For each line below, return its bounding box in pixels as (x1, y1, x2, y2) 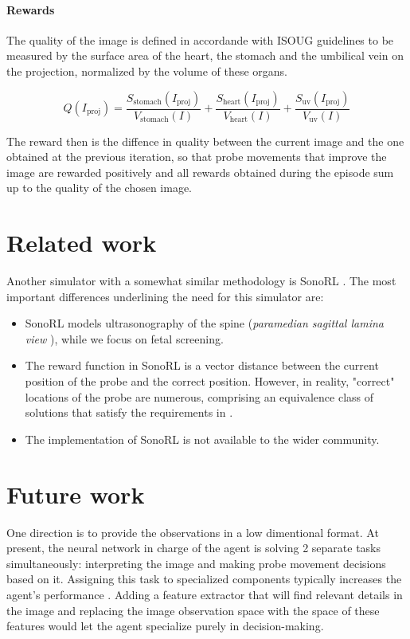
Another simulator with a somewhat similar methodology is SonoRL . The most (6, 272, 396, 289)
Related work (6, 226, 157, 259)
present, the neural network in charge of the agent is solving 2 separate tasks (6, 539, 381, 556)
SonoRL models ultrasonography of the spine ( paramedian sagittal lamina (25, 315, 384, 331)
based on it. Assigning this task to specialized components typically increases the (6, 570, 402, 587)
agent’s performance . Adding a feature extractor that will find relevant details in (6, 586, 403, 602)
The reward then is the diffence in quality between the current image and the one (6, 132, 404, 149)
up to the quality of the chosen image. (6, 179, 193, 196)
